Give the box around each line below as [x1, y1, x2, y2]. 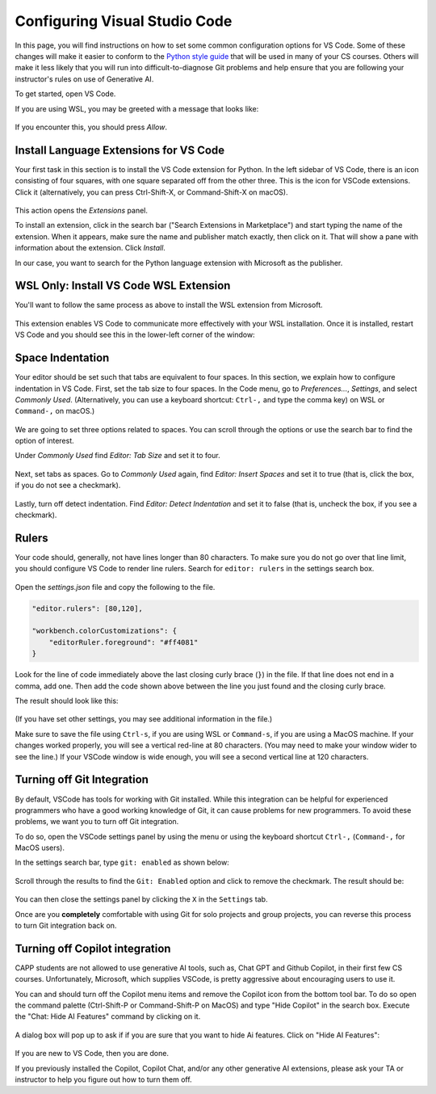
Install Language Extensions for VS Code [15, 143, 225, 157]
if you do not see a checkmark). [15, 481, 121, 490]
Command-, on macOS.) [15, 406, 95, 416]
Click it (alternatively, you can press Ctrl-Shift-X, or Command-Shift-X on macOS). [15, 187, 288, 197]
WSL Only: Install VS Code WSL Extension [15, 279, 231, 292]
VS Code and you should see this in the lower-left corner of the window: [15, 330, 255, 339]
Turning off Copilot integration [15, 941, 171, 955]
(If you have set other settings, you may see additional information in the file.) [15, 714, 273, 724]
